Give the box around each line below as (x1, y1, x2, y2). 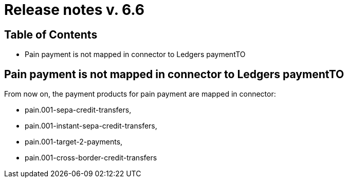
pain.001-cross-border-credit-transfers (25, 153, 157, 162)
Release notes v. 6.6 (4, 1, 144, 19)
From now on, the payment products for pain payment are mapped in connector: (4, 89, 276, 99)
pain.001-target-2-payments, (25, 137, 123, 147)
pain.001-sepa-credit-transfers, (25, 105, 132, 115)
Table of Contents (4, 28, 98, 41)
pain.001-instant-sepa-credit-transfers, (25, 121, 157, 131)
